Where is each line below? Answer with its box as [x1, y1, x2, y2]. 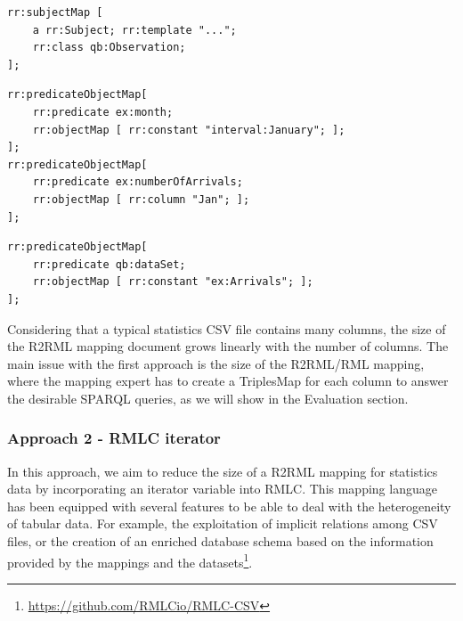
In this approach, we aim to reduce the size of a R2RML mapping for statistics [7, 462, 438, 480]
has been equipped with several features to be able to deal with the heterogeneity [7, 496, 451, 515]
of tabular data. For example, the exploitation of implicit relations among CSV [7, 514, 438, 533]
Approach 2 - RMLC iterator [7, 427, 221, 449]
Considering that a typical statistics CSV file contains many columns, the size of [7, 319, 446, 338]
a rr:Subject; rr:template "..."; [32, 23, 237, 37]
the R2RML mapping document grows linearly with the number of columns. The [7, 337, 449, 355]
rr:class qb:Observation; [32, 41, 186, 54]
